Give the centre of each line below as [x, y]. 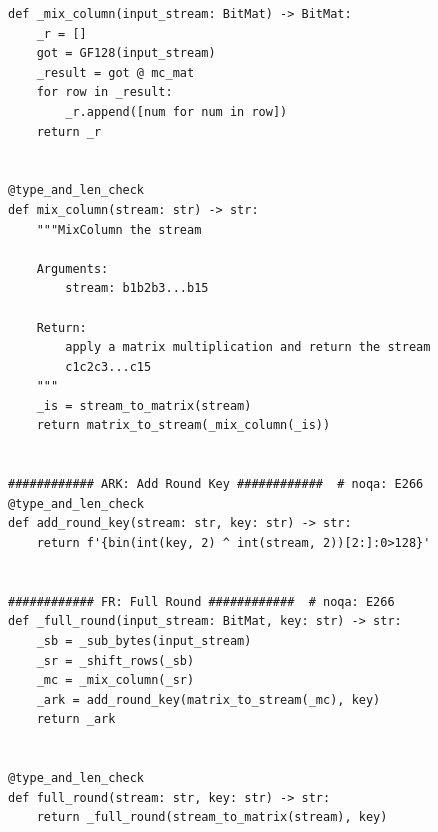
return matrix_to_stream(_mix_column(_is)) [183, 425]
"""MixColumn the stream [119, 229]
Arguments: [72, 268]
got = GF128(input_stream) [126, 53]
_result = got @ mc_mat [115, 72]
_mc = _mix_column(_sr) [115, 680]
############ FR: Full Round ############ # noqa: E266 [201, 601]
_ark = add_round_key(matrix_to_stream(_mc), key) [208, 699]
